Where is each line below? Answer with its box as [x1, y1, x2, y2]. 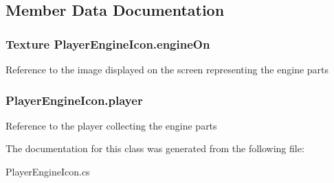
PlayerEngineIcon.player [5, 91, 143, 108]
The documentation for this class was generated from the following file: [5, 141, 304, 156]
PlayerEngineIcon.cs [5, 164, 90, 178]
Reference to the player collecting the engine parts [5, 118, 217, 132]
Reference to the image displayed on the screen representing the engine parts [5, 62, 329, 76]
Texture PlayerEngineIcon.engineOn [5, 35, 210, 52]
